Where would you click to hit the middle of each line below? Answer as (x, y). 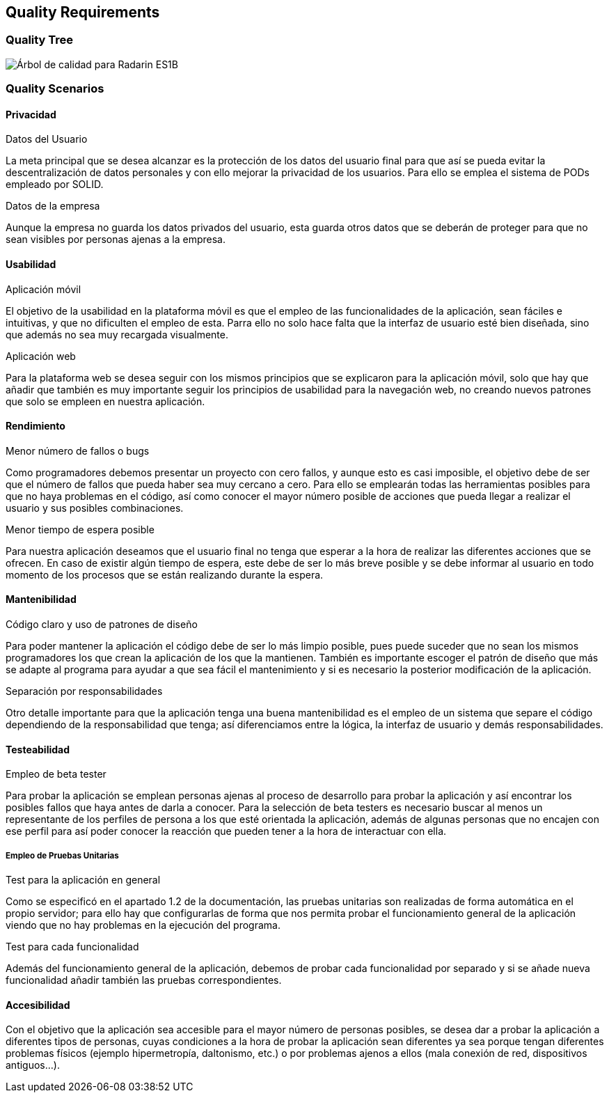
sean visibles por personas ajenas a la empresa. (116, 240)
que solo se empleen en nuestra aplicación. (105, 401)
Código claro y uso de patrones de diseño (102, 625)
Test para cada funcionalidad (72, 947)
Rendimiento (35, 426)
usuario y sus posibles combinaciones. (95, 508)
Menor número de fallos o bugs (78, 450)
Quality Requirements (83, 12)
